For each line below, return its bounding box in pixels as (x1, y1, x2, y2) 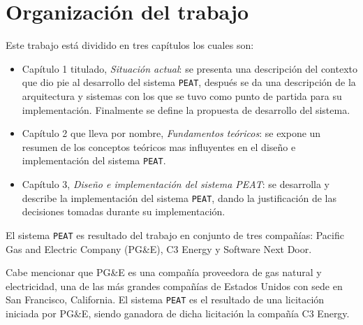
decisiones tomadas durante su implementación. (22, 204, 225, 219)
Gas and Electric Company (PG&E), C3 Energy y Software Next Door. (6, 241, 312, 256)
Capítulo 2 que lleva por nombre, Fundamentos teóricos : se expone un (22, 126, 321, 140)
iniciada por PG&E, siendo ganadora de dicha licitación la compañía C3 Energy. (6, 305, 350, 320)
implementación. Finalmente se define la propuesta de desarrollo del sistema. (22, 102, 350, 117)
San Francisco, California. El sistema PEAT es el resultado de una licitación (6, 292, 325, 307)
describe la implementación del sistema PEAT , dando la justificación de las (22, 190, 337, 205)
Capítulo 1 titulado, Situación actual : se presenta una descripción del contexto (22, 61, 357, 75)
